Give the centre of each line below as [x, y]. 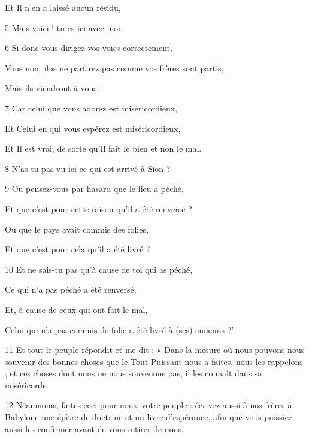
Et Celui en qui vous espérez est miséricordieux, [93, 128]
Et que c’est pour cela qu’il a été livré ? [78, 249]
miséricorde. [27, 385]
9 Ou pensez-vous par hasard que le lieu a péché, [94, 189]
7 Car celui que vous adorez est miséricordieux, [91, 108]
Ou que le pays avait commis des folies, [77, 229]
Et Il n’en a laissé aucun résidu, [63, 7]
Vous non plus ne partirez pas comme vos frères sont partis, [114, 67]
